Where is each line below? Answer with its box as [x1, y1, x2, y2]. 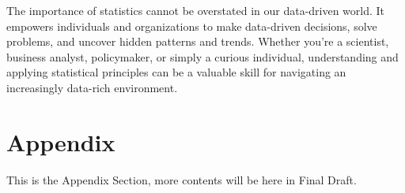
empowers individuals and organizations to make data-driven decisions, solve [6, 17, 377, 34]
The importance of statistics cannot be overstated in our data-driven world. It [6, 2, 385, 18]
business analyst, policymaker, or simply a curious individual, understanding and [6, 48, 399, 65]
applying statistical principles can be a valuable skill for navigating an [6, 64, 346, 80]
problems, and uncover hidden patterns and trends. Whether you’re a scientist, [6, 33, 389, 50]
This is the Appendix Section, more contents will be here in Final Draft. [6, 171, 357, 187]
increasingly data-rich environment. [6, 79, 178, 95]
